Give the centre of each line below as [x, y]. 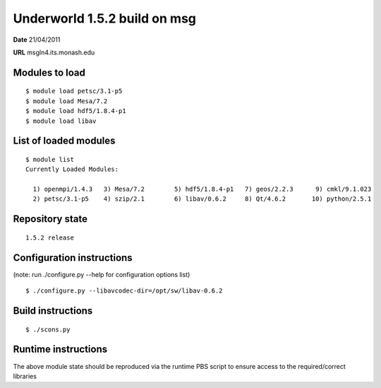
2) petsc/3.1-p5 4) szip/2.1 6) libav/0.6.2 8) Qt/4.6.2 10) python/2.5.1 [202, 199]
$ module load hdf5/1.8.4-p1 [76, 111]
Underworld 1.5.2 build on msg [105, 18]
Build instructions [53, 311]
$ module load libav [61, 121]
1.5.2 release [50, 237]
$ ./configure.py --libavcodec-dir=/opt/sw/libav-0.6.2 [124, 291]
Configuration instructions [73, 258]
